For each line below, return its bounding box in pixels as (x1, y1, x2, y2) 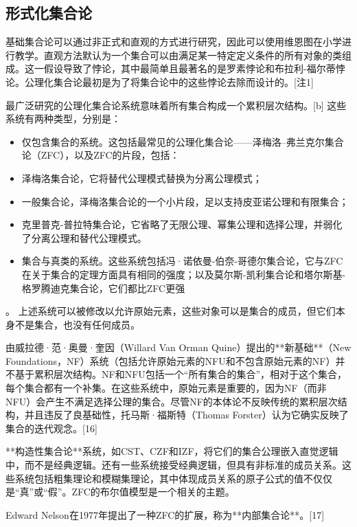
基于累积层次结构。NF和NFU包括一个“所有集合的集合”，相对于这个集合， (14, 367, 347, 381)
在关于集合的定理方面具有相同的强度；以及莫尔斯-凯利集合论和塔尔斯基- (21, 267, 346, 281)
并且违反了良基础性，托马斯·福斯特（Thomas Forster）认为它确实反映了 (24, 407, 349, 422)
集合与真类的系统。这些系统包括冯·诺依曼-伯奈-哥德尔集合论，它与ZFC (21, 254, 343, 268)
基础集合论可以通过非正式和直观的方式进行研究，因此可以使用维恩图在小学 (5, 34, 342, 49)
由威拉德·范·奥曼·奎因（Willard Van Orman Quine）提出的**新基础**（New (5, 340, 352, 355)
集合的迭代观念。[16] (5, 421, 97, 435)
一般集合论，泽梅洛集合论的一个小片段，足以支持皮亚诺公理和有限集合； (21, 194, 349, 208)
